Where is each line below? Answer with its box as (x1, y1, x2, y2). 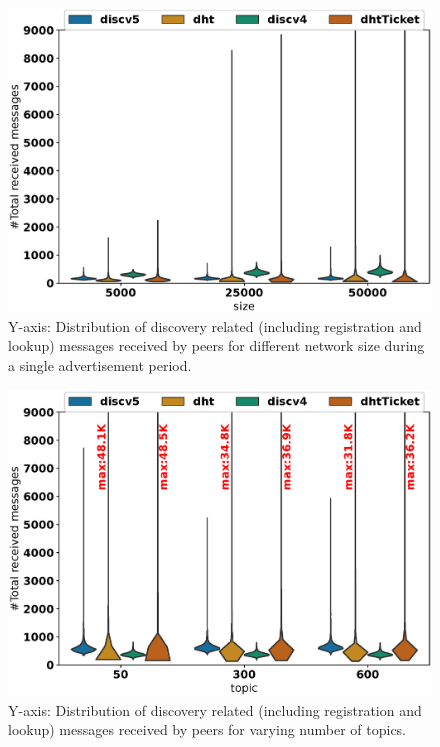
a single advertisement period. (8, 355, 192, 375)
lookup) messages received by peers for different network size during (8, 335, 425, 356)
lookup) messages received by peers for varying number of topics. (8, 719, 407, 740)
